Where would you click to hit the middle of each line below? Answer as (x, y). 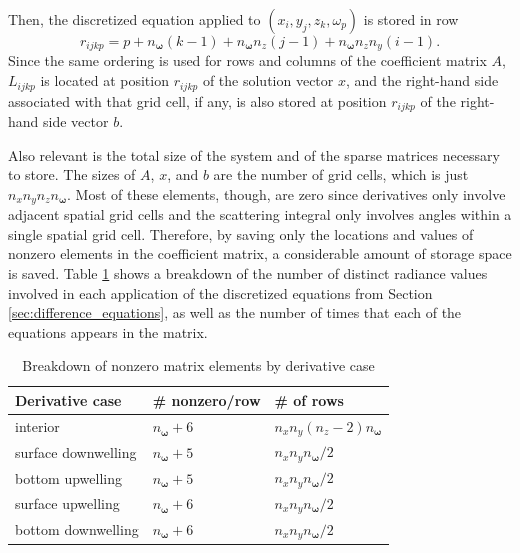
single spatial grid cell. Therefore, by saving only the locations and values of (241, 233)
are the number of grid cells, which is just (341, 174)
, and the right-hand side (422, 80)
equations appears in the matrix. (108, 331)
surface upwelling (67, 503)
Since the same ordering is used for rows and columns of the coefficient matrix (247, 60)
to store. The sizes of (72, 174)
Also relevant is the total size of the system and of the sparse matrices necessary (254, 154)
